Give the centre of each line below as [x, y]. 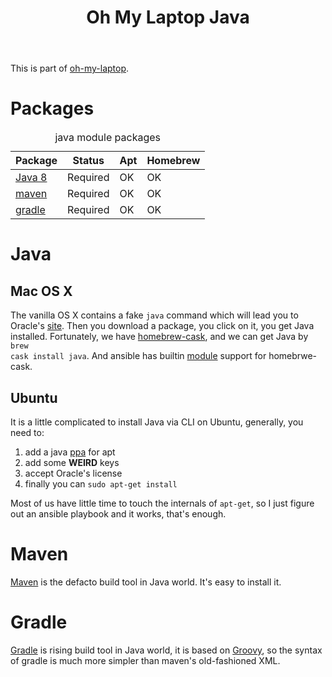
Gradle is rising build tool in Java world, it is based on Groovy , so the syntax [166, 650]
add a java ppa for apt [70, 452]
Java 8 [31, 178]
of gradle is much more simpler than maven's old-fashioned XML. [145, 660]
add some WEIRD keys [72, 462]
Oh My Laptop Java [168, 17]
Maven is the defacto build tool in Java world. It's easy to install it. [146, 582]
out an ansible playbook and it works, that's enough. [118, 513]
